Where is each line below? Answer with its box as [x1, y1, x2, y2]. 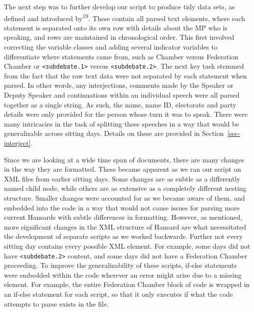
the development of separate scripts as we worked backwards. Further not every [4, 231, 243, 241]
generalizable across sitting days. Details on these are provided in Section [4, 128, 224, 138]
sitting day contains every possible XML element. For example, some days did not [4, 240, 251, 251]
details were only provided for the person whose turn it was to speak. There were [4, 109, 248, 119]
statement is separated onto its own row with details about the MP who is [4, 22, 228, 32]
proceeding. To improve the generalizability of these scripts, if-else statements [4, 260, 237, 270]
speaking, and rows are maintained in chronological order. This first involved [4, 32, 234, 42]
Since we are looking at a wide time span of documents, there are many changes [4, 154, 244, 164]
